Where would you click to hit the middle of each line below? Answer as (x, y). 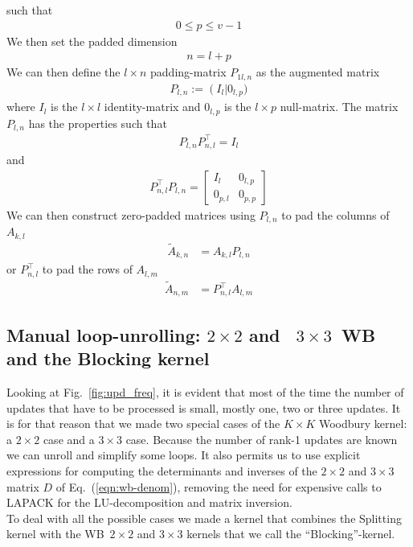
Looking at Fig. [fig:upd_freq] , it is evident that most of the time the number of (205, 392)
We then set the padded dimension (92, 41)
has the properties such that (98, 123)
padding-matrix (188, 72)
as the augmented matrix (318, 72)
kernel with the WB (55, 534)
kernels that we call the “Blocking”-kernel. (291, 534)
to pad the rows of (87, 269)
